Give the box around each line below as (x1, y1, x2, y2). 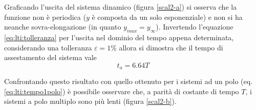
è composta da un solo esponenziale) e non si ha (92, 11, 243, 22)
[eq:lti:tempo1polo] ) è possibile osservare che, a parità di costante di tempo (4, 86, 239, 96)
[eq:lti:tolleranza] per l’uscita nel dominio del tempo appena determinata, (4, 32, 234, 42)
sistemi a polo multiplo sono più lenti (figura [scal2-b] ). (4, 96, 177, 106)
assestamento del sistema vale (4, 52, 97, 63)
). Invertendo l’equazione (156, 21, 233, 32)
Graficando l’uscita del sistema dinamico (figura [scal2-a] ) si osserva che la (4, 2, 237, 12)
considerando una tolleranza (4, 42, 92, 52)
